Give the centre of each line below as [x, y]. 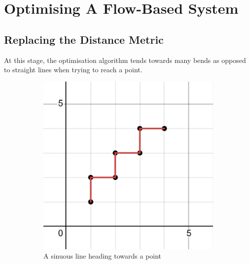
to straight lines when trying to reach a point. [73, 70]
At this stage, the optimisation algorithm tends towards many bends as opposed [125, 60]
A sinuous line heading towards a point [103, 256]
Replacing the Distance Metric [84, 39]
